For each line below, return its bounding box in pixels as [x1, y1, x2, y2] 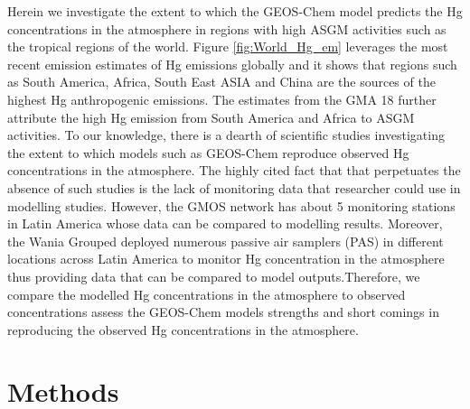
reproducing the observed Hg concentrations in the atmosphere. [7, 320, 359, 339]
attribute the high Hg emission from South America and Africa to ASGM [7, 107, 415, 126]
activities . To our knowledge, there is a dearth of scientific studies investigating [7, 125, 445, 144]
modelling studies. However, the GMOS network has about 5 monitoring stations [7, 196, 456, 215]
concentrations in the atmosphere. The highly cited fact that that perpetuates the [7, 161, 461, 180]
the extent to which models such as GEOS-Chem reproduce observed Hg [7, 143, 409, 162]
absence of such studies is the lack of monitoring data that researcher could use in [7, 178, 461, 197]
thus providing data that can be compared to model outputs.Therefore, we [7, 266, 420, 285]
